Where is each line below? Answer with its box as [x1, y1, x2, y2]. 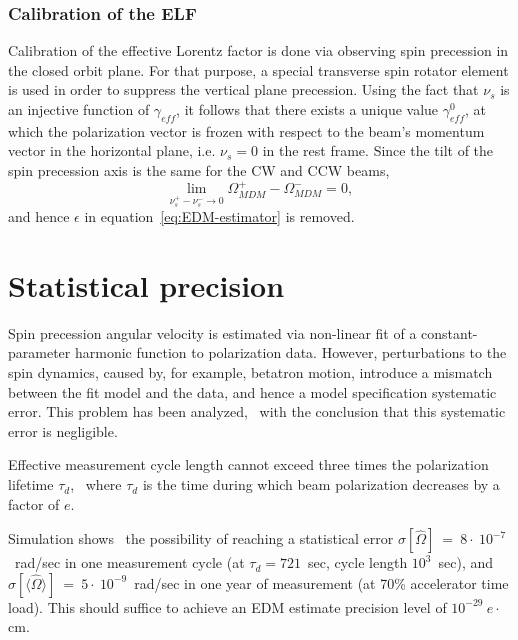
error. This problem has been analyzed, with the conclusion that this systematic [8, 401, 506, 422]
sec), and [438, 552, 494, 573]
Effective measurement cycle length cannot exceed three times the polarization [8, 454, 489, 475]
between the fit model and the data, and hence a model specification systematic [8, 381, 497, 402]
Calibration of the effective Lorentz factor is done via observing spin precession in [8, 40, 509, 61]
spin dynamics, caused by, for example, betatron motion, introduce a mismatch [8, 362, 493, 383]
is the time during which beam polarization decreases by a [142, 474, 500, 495]
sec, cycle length [307, 552, 408, 573]
